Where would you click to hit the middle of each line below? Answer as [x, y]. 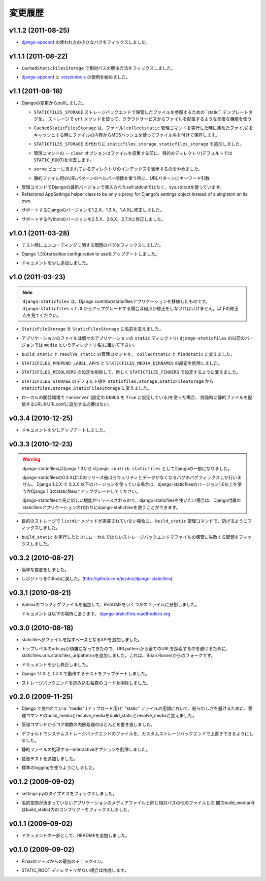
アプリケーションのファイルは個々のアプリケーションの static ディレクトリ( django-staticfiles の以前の [133, 338]
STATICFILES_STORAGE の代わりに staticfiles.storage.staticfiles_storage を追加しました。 [139, 144]
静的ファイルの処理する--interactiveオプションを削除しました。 [86, 749]
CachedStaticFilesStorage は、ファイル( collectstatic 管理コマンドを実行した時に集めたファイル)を [143, 128]
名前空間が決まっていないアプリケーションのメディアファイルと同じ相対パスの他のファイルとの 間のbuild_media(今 [138, 803]
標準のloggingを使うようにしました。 [59, 768]
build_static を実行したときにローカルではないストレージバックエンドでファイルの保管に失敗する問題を [130, 537]
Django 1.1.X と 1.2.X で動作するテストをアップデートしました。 [85, 674]
